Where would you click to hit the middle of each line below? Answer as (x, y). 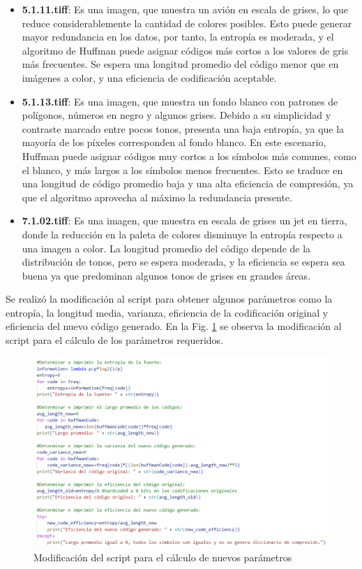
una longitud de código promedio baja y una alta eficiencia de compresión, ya (188, 183)
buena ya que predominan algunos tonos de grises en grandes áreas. (166, 275)
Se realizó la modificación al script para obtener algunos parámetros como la (169, 299)
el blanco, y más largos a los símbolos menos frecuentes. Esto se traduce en (182, 170)
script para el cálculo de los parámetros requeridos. (115, 340)
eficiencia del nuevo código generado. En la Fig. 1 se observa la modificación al (174, 326)
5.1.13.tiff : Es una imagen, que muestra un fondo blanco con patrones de (180, 101)
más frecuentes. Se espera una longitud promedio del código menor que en (180, 64)
